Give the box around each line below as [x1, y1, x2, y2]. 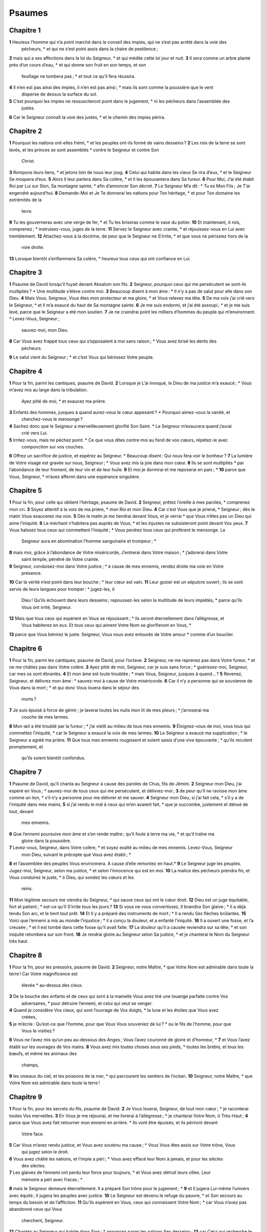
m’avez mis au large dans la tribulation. [9, 387, 88, 393]
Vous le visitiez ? [21, 1028, 55, 1034]
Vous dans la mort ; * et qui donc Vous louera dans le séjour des [9, 685, 139, 691]
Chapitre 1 [9, 26, 41, 34]
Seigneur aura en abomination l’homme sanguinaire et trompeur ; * [21, 538, 157, 544]
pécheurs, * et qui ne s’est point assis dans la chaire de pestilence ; [21, 46, 158, 52]
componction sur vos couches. [21, 444, 85, 450]
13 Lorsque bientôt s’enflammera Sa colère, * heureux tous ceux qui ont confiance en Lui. [9, 255, 191, 261]
